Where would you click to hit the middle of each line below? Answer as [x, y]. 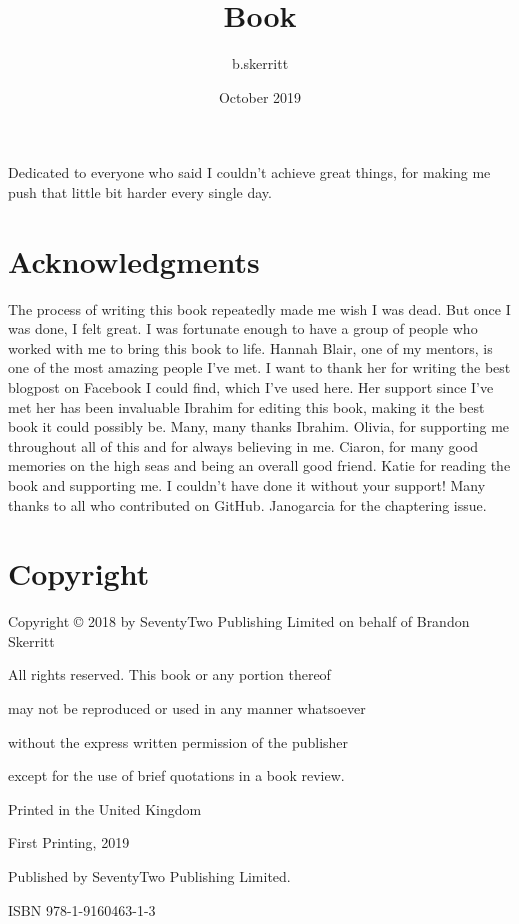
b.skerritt [260, 63]
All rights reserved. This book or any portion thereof [169, 674]
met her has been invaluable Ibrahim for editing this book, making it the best [246, 406]
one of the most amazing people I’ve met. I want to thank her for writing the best [259, 367]
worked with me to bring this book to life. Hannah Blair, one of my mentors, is [250, 347]
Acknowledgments [134, 260]
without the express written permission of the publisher [178, 741]
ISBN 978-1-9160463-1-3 [82, 909]
